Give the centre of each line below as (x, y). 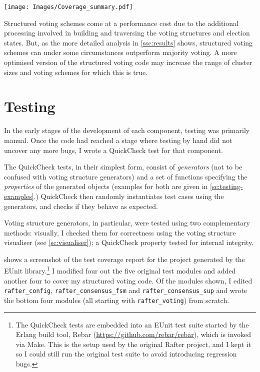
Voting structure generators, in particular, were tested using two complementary (127, 223)
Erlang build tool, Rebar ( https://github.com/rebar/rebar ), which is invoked (133, 334)
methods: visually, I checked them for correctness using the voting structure (120, 232)
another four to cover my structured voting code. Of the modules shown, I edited (128, 280)
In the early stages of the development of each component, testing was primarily (127, 130)
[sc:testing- (226, 186)
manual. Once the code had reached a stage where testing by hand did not (118, 140)
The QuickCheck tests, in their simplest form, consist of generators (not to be (123, 167)
